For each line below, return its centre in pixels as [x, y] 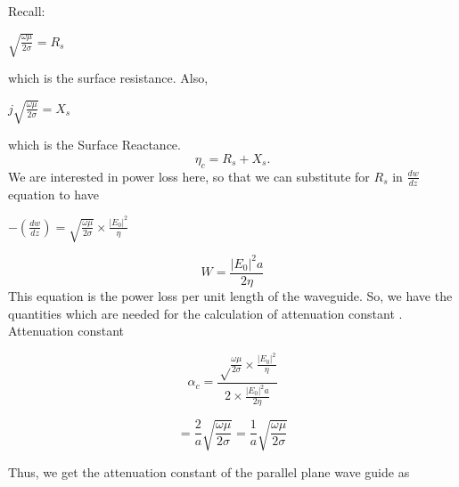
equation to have [53, 194]
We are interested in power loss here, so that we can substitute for [189, 176]
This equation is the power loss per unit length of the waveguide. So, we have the [230, 295]
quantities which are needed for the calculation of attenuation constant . [205, 313]
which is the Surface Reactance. [94, 145]
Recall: [27, 11]
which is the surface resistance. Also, [108, 78]
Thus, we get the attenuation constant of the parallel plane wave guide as [209, 471]
